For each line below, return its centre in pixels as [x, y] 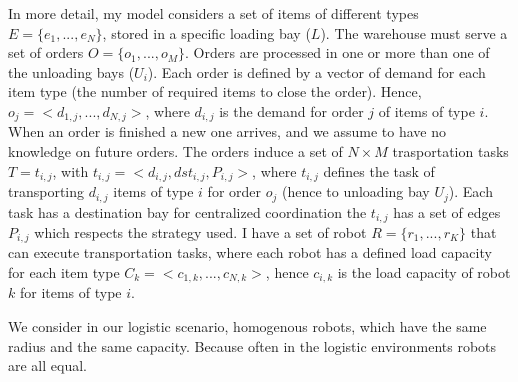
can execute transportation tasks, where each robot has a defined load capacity [250, 252]
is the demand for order [291, 110]
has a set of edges [447, 211]
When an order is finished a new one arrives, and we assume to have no [227, 131]
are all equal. [47, 365]
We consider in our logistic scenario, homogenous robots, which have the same [247, 326]
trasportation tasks [450, 151]
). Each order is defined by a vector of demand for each [316, 71]
